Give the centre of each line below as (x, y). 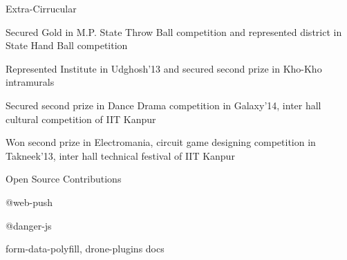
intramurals (30, 82)
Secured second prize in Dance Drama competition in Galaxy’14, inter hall (163, 105)
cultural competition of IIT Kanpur (81, 119)
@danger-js (29, 225)
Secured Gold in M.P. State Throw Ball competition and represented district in (174, 31)
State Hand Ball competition (67, 45)
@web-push (29, 202)
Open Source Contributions (64, 179)
